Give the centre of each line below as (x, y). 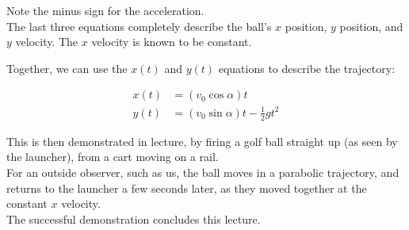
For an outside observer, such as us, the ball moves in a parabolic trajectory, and (203, 172)
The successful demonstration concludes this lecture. (134, 218)
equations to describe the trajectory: (307, 68)
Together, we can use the (67, 68)
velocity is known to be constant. (172, 42)
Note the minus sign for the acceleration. (105, 10)
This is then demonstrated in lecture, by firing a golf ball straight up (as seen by (202, 141)
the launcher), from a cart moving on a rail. (113, 157)
